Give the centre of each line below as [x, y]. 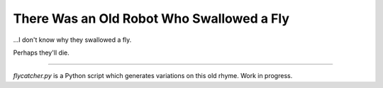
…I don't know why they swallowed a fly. [72, 40]
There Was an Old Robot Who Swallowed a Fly [151, 18]
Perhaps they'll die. [41, 53]
